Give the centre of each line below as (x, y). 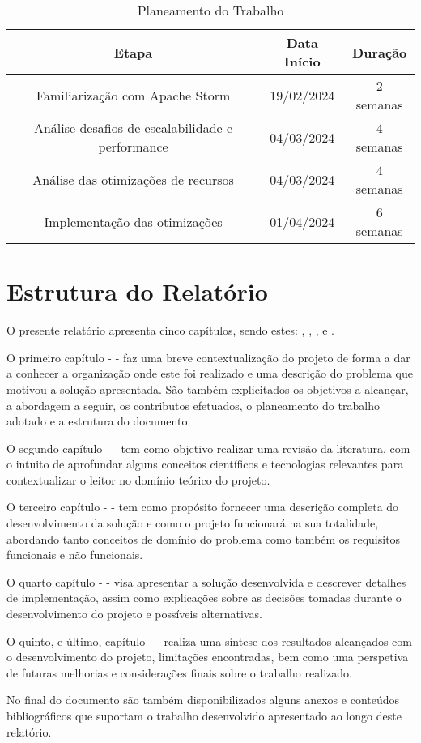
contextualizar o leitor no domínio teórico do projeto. (138, 479)
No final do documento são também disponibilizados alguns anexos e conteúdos (203, 700)
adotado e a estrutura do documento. (99, 421)
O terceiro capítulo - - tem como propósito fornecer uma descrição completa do (203, 507)
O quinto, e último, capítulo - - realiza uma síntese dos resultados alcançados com (209, 641)
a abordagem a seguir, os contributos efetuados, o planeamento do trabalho (193, 405)
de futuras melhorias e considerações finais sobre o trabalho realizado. (179, 672)
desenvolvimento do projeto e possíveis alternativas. (134, 614)
